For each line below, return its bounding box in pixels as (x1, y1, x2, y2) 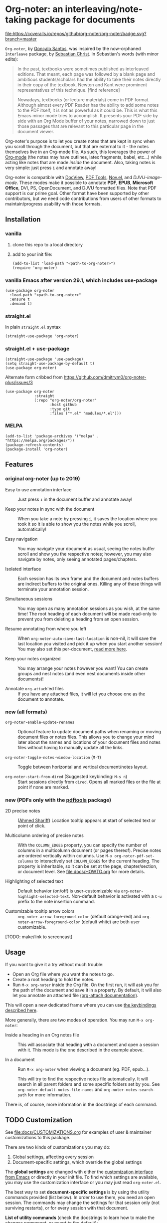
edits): (5, 56, 18, 62)
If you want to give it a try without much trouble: (5, 961, 104, 967)
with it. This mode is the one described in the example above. (17, 1046, 144, 1053)
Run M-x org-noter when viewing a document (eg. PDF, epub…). (17, 1066, 150, 1072)
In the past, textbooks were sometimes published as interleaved (17, 66, 149, 72)
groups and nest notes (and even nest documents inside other (17, 670, 146, 676)
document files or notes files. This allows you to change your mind (17, 734, 155, 740)
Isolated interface (5, 566, 41, 572)
